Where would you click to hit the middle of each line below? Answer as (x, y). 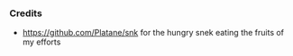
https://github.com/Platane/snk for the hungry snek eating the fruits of (153, 33)
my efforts (41, 42)
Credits (26, 13)
